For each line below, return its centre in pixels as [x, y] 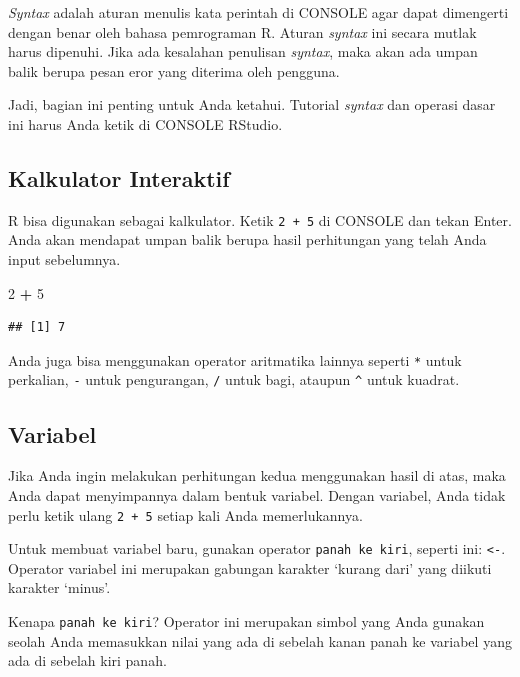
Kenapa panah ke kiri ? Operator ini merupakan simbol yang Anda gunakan [246, 621]
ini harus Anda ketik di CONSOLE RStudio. [145, 123]
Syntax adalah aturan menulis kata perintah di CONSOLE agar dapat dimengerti [258, 12]
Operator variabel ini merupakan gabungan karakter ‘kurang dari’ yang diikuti [250, 567]
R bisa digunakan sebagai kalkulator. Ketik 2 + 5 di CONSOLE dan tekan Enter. [260, 219]
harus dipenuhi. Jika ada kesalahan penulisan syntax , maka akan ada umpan [243, 51]
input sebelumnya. [64, 259]
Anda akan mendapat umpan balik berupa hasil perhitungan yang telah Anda [247, 239]
